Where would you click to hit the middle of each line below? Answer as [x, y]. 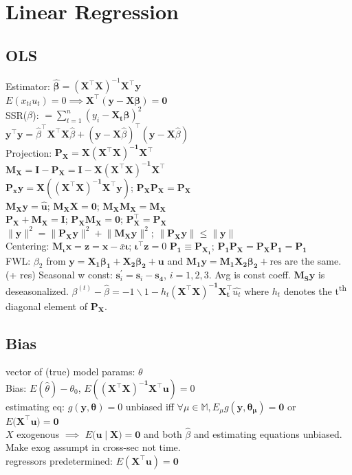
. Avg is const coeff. [250, 275]
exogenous [38, 433]
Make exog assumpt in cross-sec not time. [93, 447]
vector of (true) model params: [70, 372]
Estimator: [28, 86]
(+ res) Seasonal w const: [59, 275]
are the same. [313, 260]
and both [163, 433]
